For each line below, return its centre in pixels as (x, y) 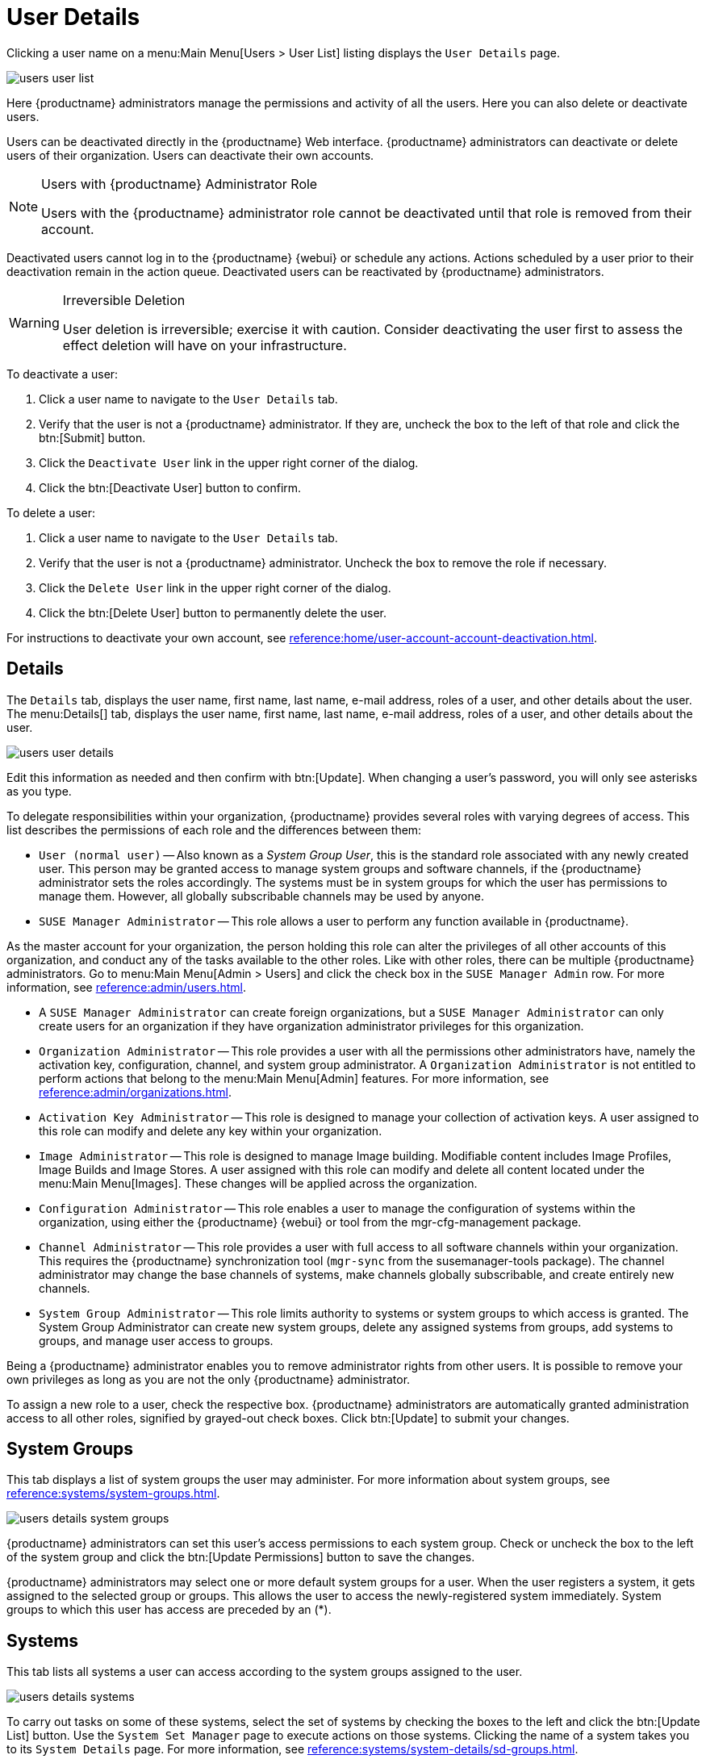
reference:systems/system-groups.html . (113, 1494)
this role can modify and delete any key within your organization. (211, 1130)
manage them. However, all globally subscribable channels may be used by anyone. (261, 896)
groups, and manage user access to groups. (156, 1340)
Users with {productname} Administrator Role (180, 184)
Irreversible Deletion (124, 300)
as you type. (39, 791)
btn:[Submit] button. (92, 437)
